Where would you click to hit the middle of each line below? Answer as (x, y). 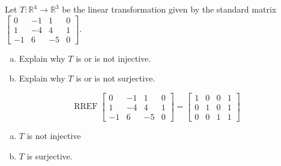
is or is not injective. (113, 58)
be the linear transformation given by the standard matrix (169, 9)
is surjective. (50, 156)
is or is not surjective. (116, 78)
